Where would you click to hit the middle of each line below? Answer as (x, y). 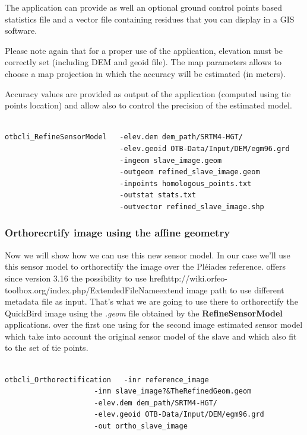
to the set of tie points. (47, 348)
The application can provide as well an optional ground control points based (144, 7)
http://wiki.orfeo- (196, 278)
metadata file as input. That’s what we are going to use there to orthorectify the (151, 301)
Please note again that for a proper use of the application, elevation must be (144, 50)
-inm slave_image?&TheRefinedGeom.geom (173, 391)
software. (21, 31)
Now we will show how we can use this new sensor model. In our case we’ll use (148, 255)
